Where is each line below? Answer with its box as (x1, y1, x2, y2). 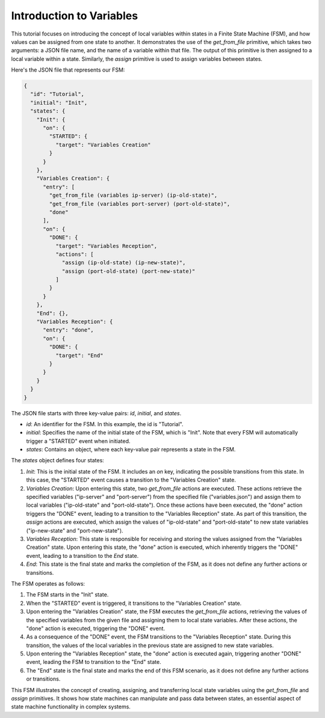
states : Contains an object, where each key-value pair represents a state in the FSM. (26, 446, 236, 453)
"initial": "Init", (30, 99, 88, 106)
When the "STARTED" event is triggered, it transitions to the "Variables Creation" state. (26, 599, 242, 607)
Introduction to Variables (11, 9, 138, 22)
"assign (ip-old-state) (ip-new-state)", (61, 259, 186, 266)
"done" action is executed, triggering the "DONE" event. (26, 625, 166, 632)
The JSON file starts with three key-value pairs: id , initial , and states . (11, 409, 182, 416)
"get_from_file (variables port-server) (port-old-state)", (49, 200, 231, 207)
